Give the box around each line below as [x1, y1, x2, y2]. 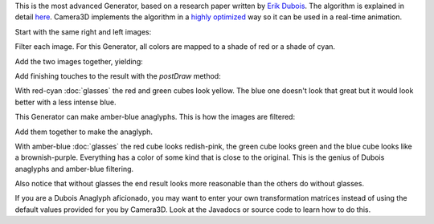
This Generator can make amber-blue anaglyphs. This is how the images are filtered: [14, 112, 296, 122]
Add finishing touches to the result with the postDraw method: [14, 71, 221, 80]
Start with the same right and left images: [14, 26, 152, 36]
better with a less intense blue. [14, 97, 117, 107]
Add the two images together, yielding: [14, 56, 144, 66]
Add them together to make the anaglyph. [14, 127, 153, 136]
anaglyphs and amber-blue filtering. [14, 164, 134, 173]
